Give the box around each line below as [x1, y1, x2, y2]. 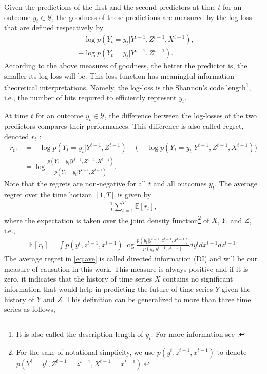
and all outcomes [153, 178, 207, 189]
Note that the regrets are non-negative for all [4, 178, 146, 189]
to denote [217, 346, 247, 357]
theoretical [4, 82, 37, 92]
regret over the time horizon [4, 189, 92, 199]
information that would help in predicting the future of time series [4, 283, 213, 294]
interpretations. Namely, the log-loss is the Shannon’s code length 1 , [40, 81, 251, 92]
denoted [4, 130, 29, 141]
